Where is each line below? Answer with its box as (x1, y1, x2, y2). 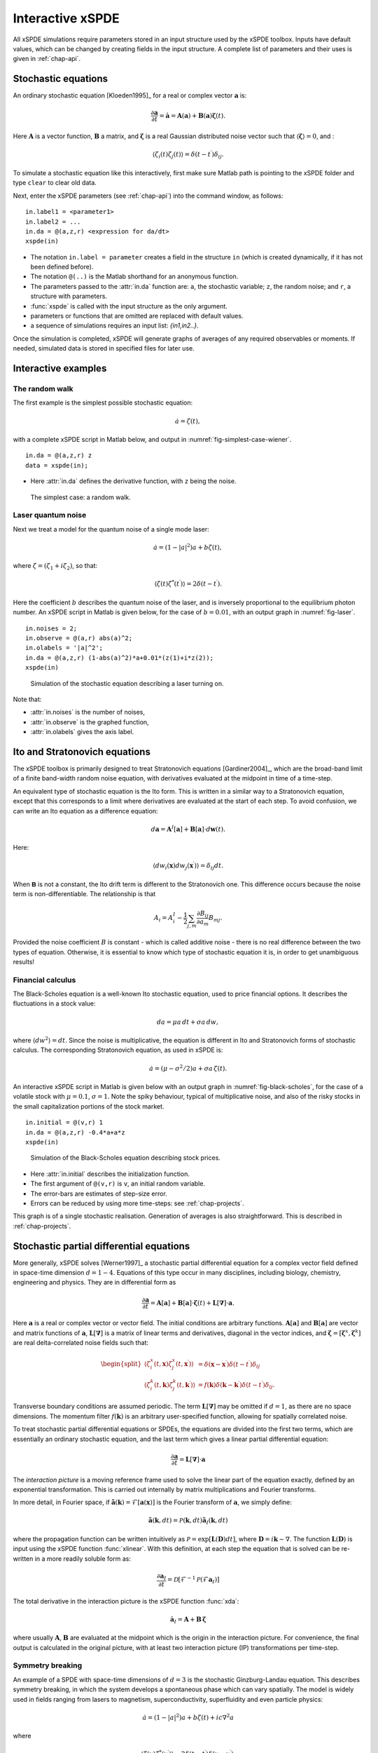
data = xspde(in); (25, 461, 89, 469)
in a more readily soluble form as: (34, 1554, 131, 1563)
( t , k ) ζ (154, 1381, 174, 1388)
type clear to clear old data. (13, 179, 97, 187)
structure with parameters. (30, 292, 108, 301)
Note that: (13, 695, 42, 703)
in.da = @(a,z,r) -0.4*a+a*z (25, 1128, 125, 1136)
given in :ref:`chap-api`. (13, 55, 81, 63)
